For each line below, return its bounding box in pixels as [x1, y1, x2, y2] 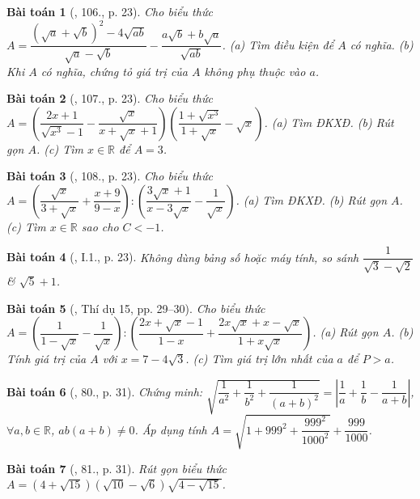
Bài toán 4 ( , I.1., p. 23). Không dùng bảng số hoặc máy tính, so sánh [6, 248, 359, 265]
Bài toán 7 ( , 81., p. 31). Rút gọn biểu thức [6, 459, 227, 476]
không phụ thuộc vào [204, 62, 306, 79]
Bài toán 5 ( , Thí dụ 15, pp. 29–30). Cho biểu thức [6, 299, 265, 316]
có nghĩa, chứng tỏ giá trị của [40, 62, 188, 79]
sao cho [81, 218, 119, 235]
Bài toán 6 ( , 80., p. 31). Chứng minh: [6, 383, 203, 400]
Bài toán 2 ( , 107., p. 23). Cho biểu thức [6, 90, 213, 107]
